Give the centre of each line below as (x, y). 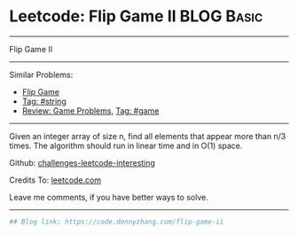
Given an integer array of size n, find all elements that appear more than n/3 (148, 136)
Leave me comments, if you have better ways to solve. (109, 197)
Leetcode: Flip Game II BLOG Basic (136, 16)
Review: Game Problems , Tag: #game (90, 110)
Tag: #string (44, 101)
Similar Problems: (41, 74)
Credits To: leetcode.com (55, 180)
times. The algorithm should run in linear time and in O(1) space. (126, 145)
